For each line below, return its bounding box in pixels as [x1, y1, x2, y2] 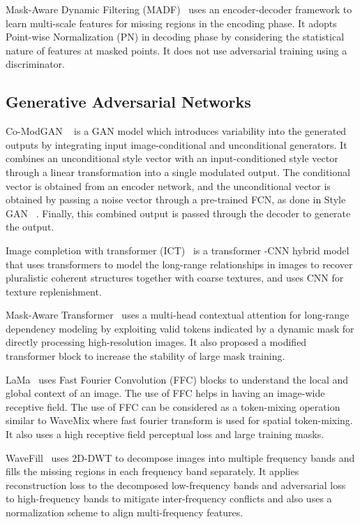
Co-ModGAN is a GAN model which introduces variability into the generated [6, 124, 347, 138]
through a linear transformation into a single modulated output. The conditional [6, 164, 350, 179]
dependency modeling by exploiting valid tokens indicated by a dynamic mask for [6, 321, 354, 335]
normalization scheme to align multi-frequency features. [6, 505, 243, 520]
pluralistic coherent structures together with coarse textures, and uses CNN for [6, 270, 344, 285]
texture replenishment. [6, 284, 102, 298]
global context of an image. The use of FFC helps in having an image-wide [6, 386, 325, 400]
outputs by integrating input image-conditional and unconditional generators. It [6, 137, 347, 152]
